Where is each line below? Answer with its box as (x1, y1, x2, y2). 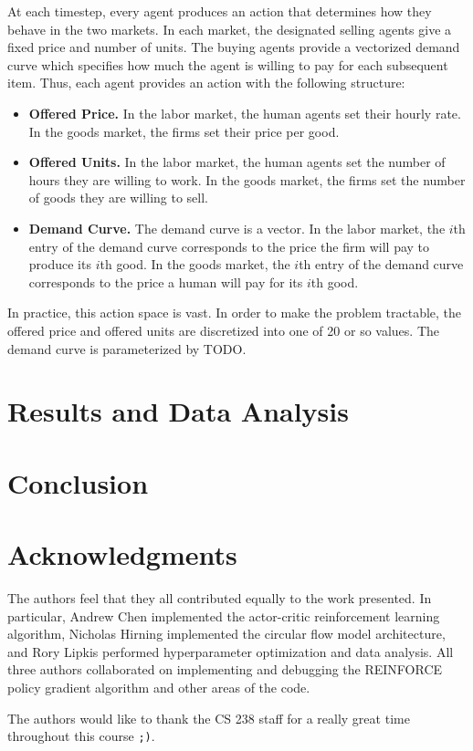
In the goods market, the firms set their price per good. (28, 121, 340, 141)
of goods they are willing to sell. (28, 188, 208, 207)
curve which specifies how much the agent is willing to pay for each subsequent (7, 55, 448, 74)
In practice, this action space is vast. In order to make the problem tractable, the (7, 303, 462, 322)
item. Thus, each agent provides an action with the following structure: (7, 73, 405, 92)
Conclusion (7, 464, 149, 501)
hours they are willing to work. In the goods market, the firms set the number (28, 170, 466, 189)
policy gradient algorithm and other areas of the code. (7, 677, 310, 696)
